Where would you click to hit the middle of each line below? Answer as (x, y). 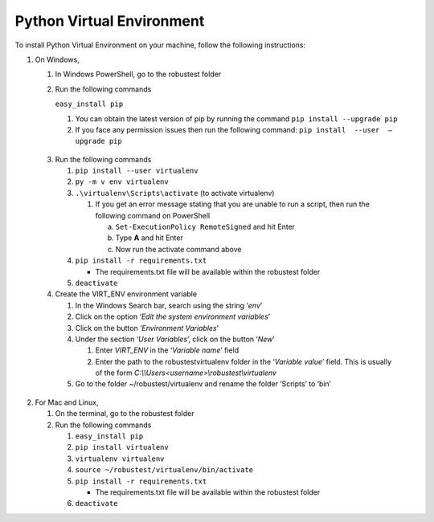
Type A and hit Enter (149, 238)
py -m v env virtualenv (122, 182)
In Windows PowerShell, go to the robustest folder (138, 74)
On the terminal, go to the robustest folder (125, 414)
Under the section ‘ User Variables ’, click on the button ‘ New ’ (175, 339)
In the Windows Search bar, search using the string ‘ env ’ (169, 305)
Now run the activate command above (178, 249)
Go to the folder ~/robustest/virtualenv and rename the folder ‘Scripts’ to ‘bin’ (203, 384)
